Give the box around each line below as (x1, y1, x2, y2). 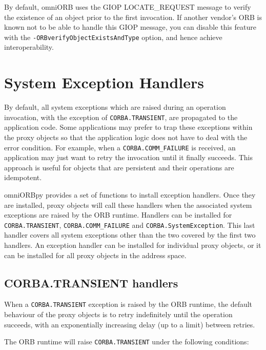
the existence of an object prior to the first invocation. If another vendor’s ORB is (4, 11, 262, 22)
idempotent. (4, 172, 42, 183)
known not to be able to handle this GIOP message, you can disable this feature (4, 22, 256, 32)
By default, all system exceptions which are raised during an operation (4, 102, 226, 112)
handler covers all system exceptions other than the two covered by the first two (4, 229, 256, 240)
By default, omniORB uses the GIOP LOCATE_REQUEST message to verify (4, 2, 251, 12)
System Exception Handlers (4, 72, 204, 93)
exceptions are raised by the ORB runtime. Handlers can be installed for (4, 209, 232, 220)
